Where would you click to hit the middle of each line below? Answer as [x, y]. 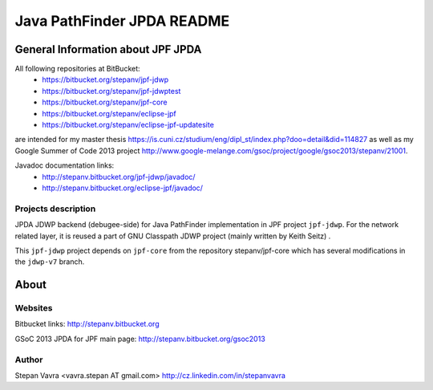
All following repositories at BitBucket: [77, 69]
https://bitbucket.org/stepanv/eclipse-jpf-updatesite [128, 125]
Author [29, 360]
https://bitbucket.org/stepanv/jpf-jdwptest [111, 91]
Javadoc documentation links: [65, 165]
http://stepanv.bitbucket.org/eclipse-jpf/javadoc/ [123, 188]
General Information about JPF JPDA [108, 49]
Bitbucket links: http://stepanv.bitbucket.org [87, 324]
